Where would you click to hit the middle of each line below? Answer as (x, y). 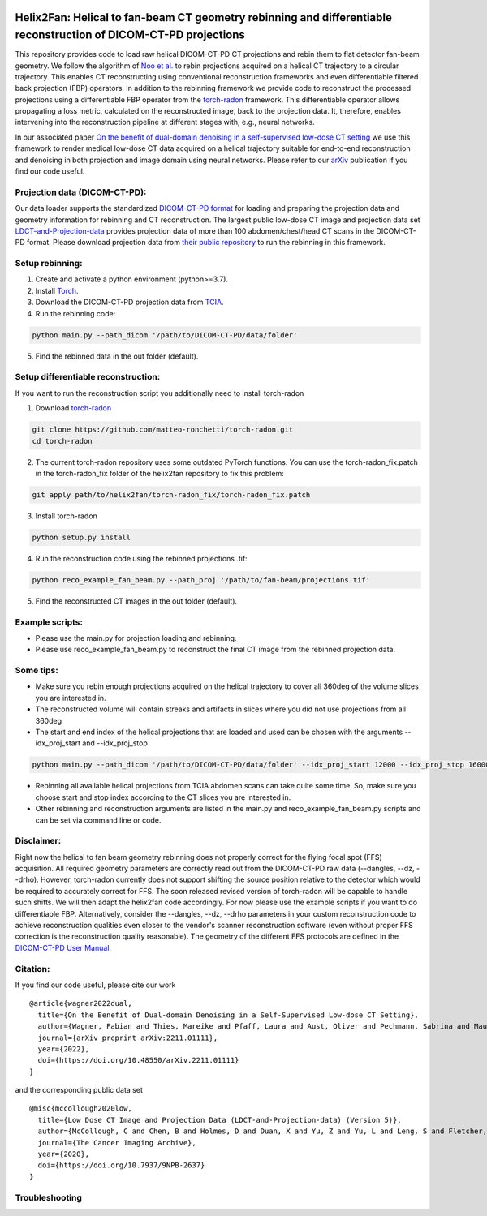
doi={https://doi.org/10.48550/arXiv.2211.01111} (138, 1060)
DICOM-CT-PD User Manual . (63, 947)
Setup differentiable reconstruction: (88, 377)
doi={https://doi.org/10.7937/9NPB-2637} (121, 1165)
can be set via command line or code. (98, 820)
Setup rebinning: (49, 264)
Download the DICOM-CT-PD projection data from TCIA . (129, 302)
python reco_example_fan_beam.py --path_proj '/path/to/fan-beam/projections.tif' (201, 580)
